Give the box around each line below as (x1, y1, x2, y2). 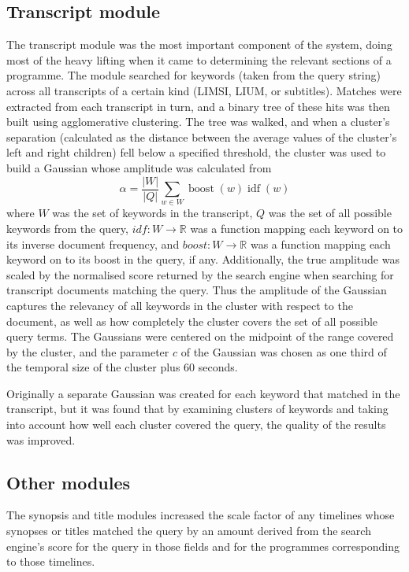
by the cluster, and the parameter (6, 343, 169, 360)
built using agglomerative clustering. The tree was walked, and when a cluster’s (6, 113, 390, 130)
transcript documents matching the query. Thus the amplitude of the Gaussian (6, 282, 387, 298)
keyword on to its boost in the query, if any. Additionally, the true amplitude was (6, 251, 400, 268)
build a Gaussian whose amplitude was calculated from (6, 159, 272, 175)
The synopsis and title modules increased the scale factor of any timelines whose (6, 507, 395, 523)
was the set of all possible (268, 205, 392, 221)
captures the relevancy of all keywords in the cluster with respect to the (6, 297, 353, 313)
